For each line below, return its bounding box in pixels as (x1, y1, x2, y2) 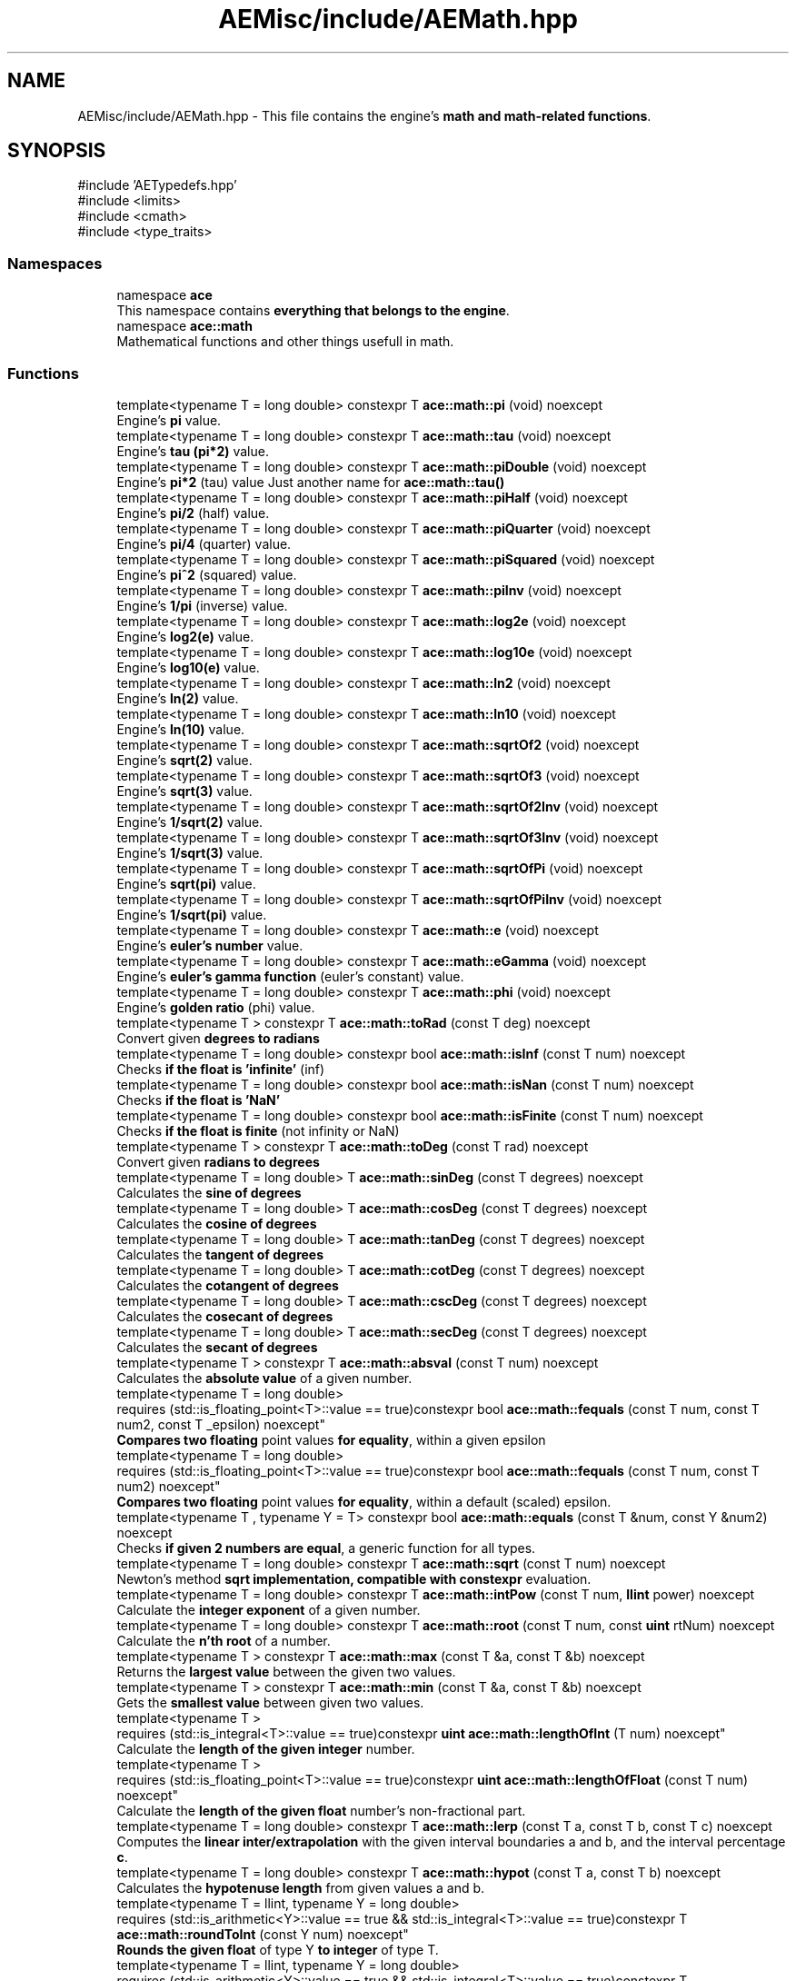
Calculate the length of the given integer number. (116, 1740, 415, 1757)
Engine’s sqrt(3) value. (116, 782, 253, 799)
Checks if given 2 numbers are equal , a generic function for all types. (116, 1539, 536, 1556)
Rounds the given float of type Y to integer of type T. (116, 1941, 439, 1957)
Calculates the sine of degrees (116, 1184, 302, 1200)
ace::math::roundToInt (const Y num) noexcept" (116, 1926, 409, 1942)
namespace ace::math (116, 318, 253, 334)
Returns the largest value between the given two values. (116, 1663, 456, 1679)
